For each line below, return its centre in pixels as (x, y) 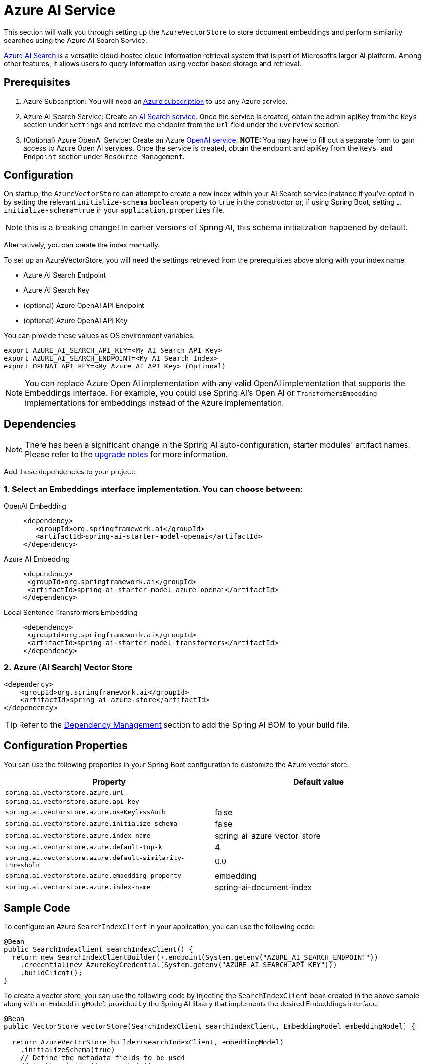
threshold (23, 865)
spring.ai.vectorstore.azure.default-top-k (84, 847)
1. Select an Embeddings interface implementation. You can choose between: (153, 489)
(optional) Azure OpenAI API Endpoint (84, 306)
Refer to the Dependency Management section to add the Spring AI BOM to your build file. (185, 725)
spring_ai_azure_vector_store (268, 835)
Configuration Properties (66, 746)
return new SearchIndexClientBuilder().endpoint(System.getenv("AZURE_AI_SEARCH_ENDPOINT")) (195, 957)
